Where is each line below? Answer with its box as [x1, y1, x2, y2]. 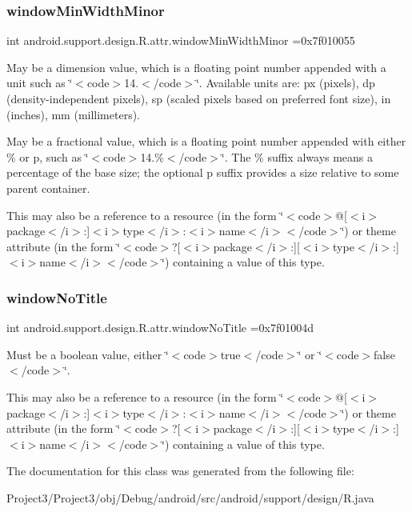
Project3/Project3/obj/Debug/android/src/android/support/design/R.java [6, 489, 374, 506]
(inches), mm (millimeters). [6, 106, 141, 122]
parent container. [6, 179, 90, 196]
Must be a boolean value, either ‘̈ [6, 346, 169, 362]
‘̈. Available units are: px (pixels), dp [195, 74, 375, 91]
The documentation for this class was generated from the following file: [6, 462, 354, 479]
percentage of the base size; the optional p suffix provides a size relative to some [6, 164, 399, 181]
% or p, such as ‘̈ [6, 148, 89, 165]
